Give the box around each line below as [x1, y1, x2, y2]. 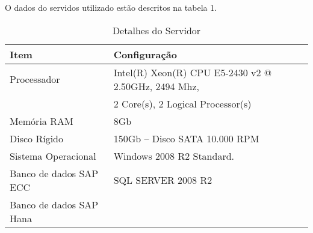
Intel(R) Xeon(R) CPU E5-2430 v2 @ [113, 65, 272, 79]
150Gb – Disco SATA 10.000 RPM [113, 131, 259, 145]
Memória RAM [10, 113, 73, 128]
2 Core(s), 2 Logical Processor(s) [113, 96, 252, 110]
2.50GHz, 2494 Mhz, [113, 79, 199, 93]
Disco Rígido [10, 131, 63, 145]
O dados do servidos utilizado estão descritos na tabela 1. [5, 1, 217, 13]
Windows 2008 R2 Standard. [113, 148, 235, 163]
